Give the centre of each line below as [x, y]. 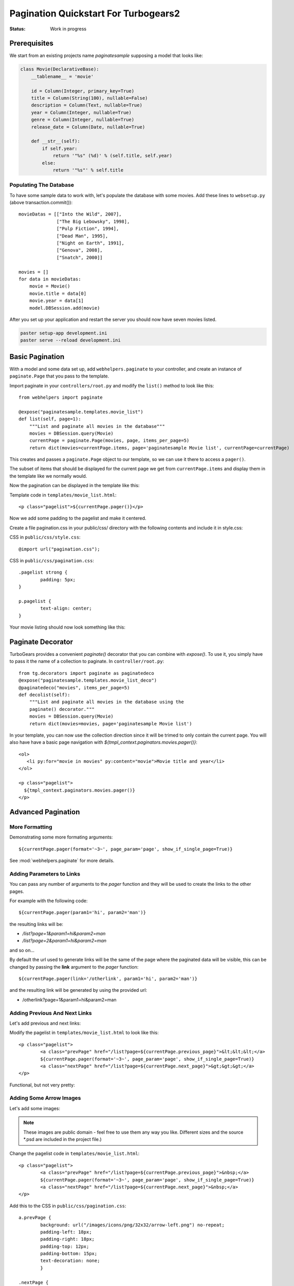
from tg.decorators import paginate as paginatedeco [86, 673]
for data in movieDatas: [50, 279]
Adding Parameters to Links [45, 873]
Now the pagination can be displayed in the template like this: [75, 486]
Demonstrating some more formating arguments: [61, 837]
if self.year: [60, 148]
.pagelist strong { [43, 573]
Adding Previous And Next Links [51, 1013]
